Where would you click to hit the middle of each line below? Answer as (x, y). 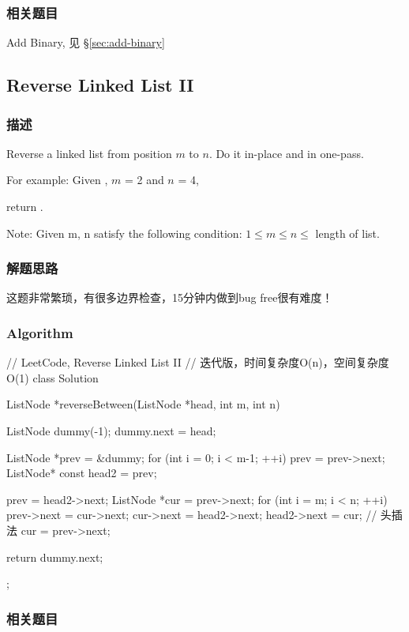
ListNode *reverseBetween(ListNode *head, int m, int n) (143, 404)
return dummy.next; (55, 557)
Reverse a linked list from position (89, 153)
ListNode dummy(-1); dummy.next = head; (111, 431)
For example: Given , (57, 180)
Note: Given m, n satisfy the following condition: (124, 233)
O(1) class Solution (53, 377)
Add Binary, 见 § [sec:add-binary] (86, 42)
